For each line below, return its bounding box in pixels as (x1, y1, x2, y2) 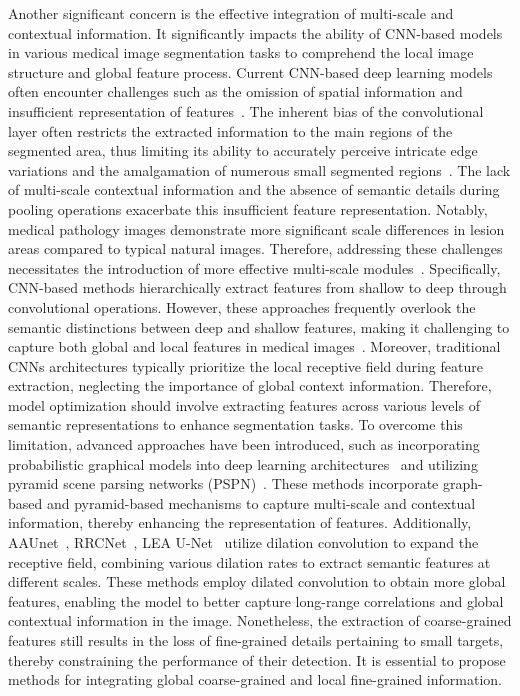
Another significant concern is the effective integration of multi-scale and (8, 3, 454, 23)
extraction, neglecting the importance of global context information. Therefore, (8, 375, 492, 396)
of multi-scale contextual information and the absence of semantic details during (8, 179, 500, 200)
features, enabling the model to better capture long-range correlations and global (8, 590, 504, 611)
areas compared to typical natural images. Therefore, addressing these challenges (8, 238, 503, 259)
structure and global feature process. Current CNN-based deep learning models (8, 61, 493, 82)
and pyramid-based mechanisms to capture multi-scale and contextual (46, 492, 476, 513)
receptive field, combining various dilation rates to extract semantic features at (8, 551, 491, 572)
